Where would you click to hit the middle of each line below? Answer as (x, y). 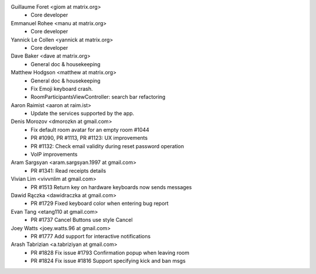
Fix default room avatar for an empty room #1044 (90, 129)
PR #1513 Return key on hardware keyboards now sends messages (111, 187)
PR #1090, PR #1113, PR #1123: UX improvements (89, 138)
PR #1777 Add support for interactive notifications (91, 236)
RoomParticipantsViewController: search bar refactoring (98, 97)
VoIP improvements (54, 155)
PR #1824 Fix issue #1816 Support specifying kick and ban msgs (108, 261)
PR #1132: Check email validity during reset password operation (107, 146)
